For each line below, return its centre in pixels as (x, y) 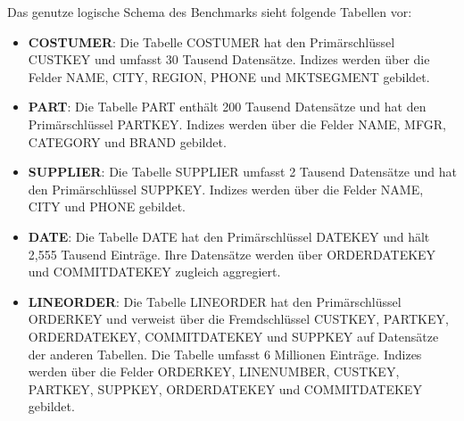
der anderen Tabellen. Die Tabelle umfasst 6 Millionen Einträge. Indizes (225, 354)
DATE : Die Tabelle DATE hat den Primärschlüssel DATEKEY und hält (229, 236)
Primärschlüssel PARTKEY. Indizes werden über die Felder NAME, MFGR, (237, 124)
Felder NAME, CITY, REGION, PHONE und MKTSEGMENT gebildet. (229, 76)
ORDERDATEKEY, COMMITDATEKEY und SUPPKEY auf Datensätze (233, 336)
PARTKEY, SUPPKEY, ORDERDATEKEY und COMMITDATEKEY (225, 388)
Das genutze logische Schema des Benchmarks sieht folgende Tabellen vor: (210, 12)
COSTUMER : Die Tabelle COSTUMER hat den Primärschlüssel (211, 41)
